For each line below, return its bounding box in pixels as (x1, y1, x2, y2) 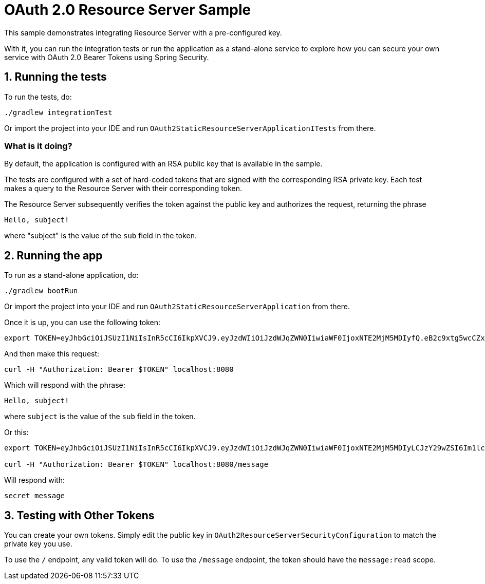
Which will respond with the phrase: (4, 381, 125, 390)
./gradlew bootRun (4, 287, 78, 295)
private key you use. (4, 539, 72, 549)
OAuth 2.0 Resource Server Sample (4, 1, 251, 18)
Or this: (4, 428, 29, 437)
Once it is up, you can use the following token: (4, 318, 161, 327)
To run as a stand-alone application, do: (4, 271, 139, 280)
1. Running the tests (4, 70, 107, 84)
